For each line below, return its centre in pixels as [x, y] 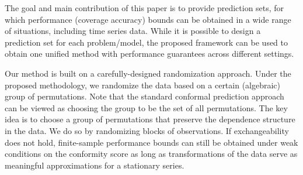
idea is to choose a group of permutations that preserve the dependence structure [150, 119]
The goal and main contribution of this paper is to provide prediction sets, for [144, 8]
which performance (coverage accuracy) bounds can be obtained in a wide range [148, 19]
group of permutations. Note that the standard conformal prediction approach [144, 96]
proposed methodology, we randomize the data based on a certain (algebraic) [143, 85]
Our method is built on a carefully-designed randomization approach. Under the [148, 73]
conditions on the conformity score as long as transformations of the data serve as [151, 154]
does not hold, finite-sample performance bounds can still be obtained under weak [151, 142]
